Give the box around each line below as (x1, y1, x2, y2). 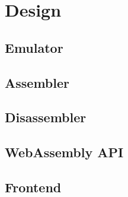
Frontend (5, 177, 62, 196)
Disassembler (5, 108, 87, 126)
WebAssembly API (5, 143, 124, 161)
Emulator (5, 38, 63, 56)
